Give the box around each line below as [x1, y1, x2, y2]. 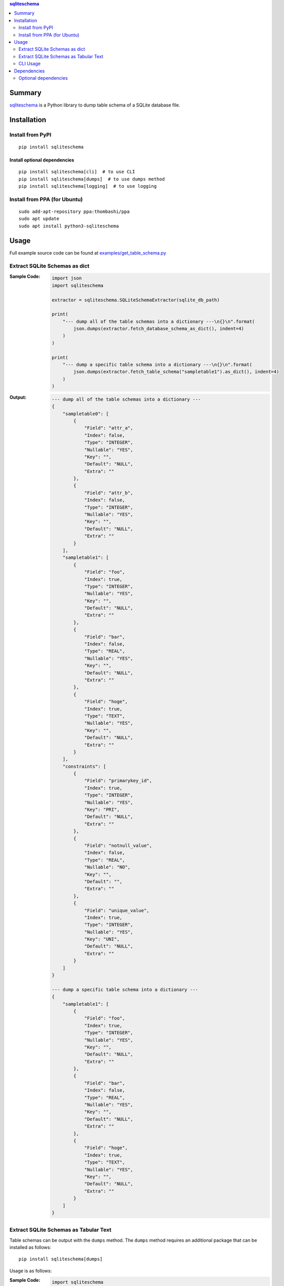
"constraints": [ [62, 763, 106, 769]
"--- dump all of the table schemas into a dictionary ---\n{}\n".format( [62, 318, 255, 324]
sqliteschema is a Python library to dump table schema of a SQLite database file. [9, 102, 180, 108]
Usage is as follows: [9, 1267, 52, 1274]
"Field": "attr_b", [84, 490, 134, 496]
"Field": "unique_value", [84, 907, 150, 913]
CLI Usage [18, 61, 41, 67]
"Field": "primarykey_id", [84, 778, 153, 784]
